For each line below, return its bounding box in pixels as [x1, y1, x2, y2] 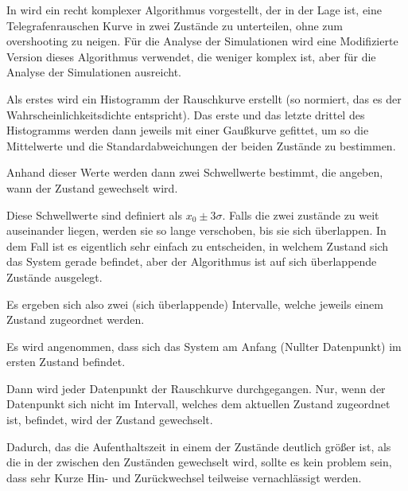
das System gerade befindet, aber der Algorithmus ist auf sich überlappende [6, 253, 377, 270]
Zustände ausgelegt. [6, 268, 103, 285]
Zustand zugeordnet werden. [6, 311, 145, 328]
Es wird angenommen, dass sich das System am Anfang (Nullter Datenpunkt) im [6, 337, 402, 354]
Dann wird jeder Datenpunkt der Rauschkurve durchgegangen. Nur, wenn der [6, 380, 386, 396]
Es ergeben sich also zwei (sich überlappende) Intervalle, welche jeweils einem [6, 295, 383, 312]
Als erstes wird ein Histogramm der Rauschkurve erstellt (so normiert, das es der [6, 90, 402, 107]
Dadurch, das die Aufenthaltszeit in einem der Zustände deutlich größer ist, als [6, 438, 391, 454]
